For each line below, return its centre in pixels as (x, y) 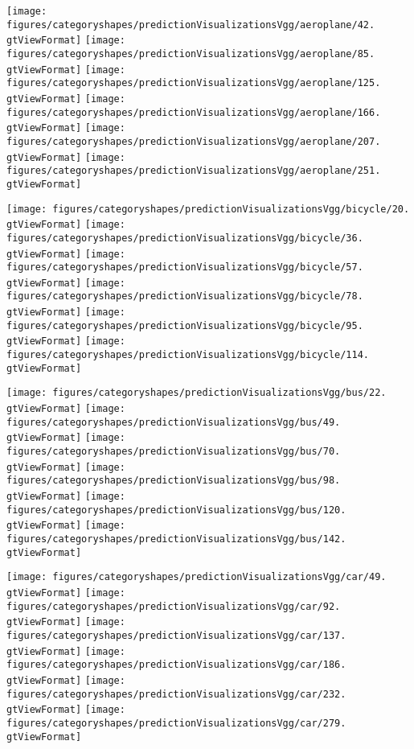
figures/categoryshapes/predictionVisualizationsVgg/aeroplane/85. (191, 53)
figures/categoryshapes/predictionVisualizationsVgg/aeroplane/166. (194, 112)
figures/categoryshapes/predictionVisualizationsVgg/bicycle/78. (185, 296)
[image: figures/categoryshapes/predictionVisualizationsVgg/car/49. (197, 577)
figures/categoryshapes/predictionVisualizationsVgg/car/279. (176, 723)
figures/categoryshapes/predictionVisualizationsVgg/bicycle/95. (185, 325)
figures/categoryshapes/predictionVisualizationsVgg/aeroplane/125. (194, 83)
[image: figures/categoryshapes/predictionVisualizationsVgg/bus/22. (197, 393)
